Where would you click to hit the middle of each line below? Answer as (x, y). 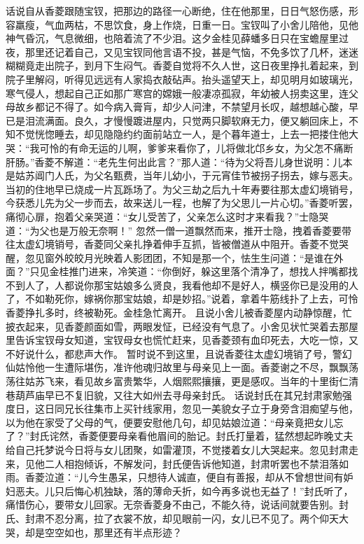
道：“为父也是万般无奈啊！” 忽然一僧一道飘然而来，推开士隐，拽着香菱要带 (178, 230)
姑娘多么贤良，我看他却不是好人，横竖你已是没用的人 (236, 285)
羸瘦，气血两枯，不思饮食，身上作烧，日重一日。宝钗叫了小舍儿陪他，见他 (187, 24)
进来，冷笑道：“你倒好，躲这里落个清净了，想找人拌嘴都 (218, 271)
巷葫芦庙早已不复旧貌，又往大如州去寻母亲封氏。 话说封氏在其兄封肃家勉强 (179, 395)
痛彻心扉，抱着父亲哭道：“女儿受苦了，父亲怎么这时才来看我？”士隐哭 (167, 216)
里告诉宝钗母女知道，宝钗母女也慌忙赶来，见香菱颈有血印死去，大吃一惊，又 (182, 340)
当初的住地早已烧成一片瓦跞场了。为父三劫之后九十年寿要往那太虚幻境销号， (182, 189)
